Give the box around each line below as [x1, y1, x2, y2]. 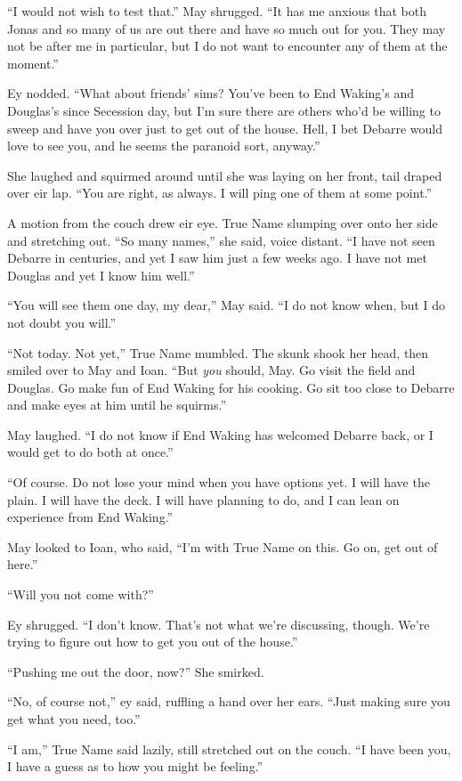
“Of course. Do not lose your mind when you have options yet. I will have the [7, 473, 430, 492]
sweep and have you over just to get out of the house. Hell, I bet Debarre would [7, 118, 442, 137]
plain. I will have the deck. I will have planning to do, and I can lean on [7, 490, 400, 508]
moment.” [7, 53, 59, 72]
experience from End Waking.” [7, 508, 174, 526]
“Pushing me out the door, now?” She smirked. [7, 662, 264, 680]
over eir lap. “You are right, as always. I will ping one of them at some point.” [7, 183, 433, 202]
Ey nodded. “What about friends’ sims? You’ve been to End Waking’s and [7, 84, 414, 102]
